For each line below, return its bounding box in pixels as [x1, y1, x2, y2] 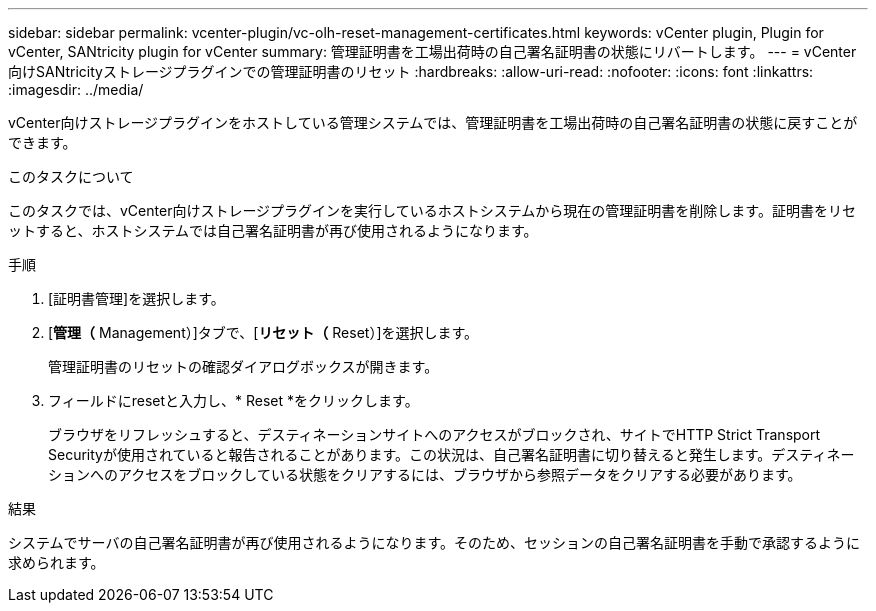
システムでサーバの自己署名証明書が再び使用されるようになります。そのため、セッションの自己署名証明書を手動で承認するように [8, 534, 861, 551]
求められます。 [8, 554, 105, 571]
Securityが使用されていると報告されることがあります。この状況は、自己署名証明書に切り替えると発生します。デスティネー [48, 446, 855, 463]
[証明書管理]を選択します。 [48, 290, 225, 307]
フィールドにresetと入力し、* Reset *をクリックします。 [48, 392, 419, 409]
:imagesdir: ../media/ [8, 81, 144, 98]
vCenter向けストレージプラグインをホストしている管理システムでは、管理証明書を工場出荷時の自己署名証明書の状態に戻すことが [8, 114, 858, 131]
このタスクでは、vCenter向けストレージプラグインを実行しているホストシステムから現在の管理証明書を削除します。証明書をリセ [8, 202, 856, 219]
